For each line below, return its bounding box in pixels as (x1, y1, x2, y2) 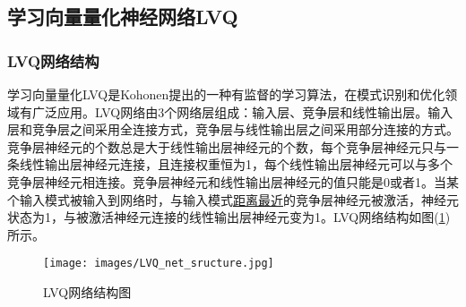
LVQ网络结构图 (43, 283, 132, 301)
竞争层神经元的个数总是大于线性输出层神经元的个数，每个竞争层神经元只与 (7, 137, 446, 156)
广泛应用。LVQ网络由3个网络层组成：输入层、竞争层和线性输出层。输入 (31, 102, 453, 121)
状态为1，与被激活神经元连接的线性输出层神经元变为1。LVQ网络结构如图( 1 (7, 208, 445, 226)
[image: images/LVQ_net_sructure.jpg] (43, 257, 274, 270)
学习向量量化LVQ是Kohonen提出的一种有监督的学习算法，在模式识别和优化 (7, 85, 445, 103)
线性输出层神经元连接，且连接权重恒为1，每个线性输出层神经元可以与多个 (19, 155, 453, 174)
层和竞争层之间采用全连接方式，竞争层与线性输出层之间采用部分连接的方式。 (7, 120, 459, 139)
